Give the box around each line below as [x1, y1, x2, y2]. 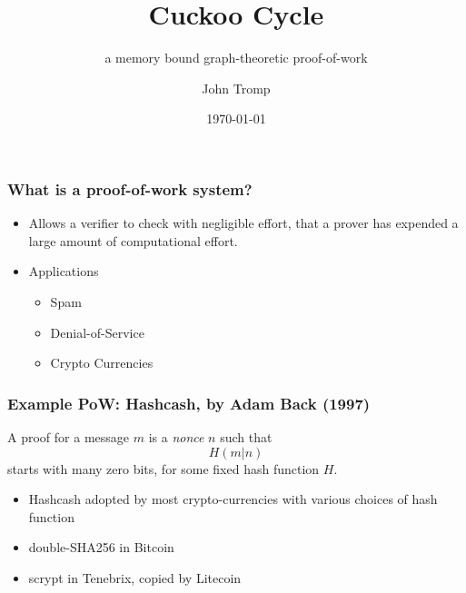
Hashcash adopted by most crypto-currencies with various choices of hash [28, 489, 438, 509]
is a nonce [148, 427, 204, 446]
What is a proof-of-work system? [7, 177, 253, 200]
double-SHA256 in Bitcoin [28, 538, 174, 557]
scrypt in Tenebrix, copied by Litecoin [28, 568, 242, 587]
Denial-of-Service [50, 322, 144, 341]
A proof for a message [7, 427, 130, 446]
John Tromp [202, 78, 271, 97]
